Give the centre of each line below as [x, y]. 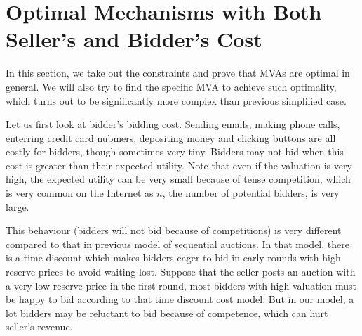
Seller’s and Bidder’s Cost [134, 39]
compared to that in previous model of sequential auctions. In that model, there [177, 244]
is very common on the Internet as [80, 193]
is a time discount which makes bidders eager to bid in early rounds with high [173, 258]
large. [18, 206]
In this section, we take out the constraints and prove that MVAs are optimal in [178, 73]
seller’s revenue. [39, 327]
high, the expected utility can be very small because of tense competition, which [178, 179]
